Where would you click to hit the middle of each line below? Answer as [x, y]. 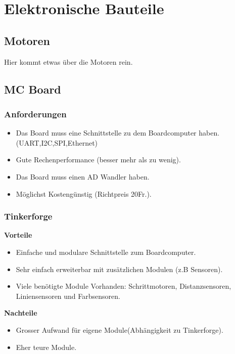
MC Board [33, 89]
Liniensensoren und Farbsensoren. [68, 296]
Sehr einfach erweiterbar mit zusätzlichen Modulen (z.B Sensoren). [119, 269]
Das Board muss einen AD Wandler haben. [83, 176]
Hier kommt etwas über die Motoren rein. [68, 61]
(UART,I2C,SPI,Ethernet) [57, 142]
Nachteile [21, 313]
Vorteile [18, 235]
